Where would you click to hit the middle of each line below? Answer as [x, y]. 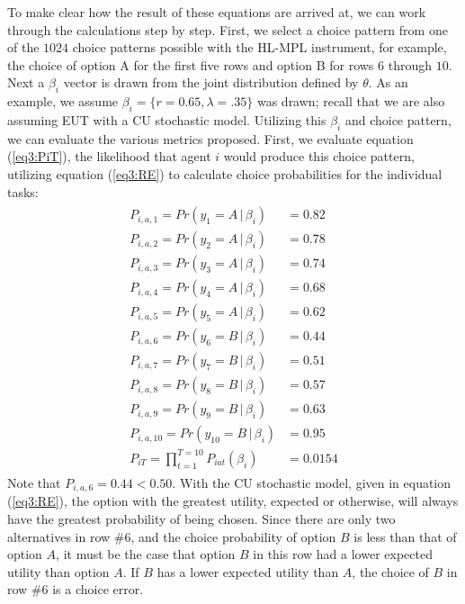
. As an [388, 82]
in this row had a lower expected [343, 554]
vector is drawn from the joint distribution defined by [211, 82]
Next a [26, 82]
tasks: [23, 191]
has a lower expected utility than [248, 571]
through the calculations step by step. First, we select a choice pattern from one [228, 29]
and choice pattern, [398, 119]
